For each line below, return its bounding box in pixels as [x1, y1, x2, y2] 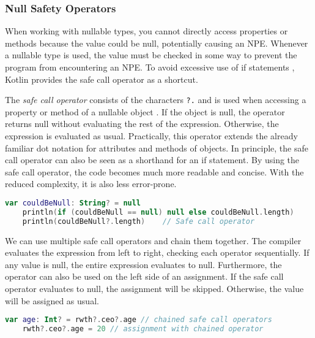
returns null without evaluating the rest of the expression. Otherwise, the [5, 117, 279, 130]
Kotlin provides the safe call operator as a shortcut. [5, 72, 198, 85]
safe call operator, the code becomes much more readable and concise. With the [5, 165, 304, 178]
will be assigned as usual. [5, 294, 99, 307]
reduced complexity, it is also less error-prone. [5, 177, 177, 190]
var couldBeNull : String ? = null [5, 199, 141, 207]
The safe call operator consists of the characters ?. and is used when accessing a [5, 93, 306, 106]
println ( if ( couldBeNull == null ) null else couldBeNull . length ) [22, 207, 294, 217]
